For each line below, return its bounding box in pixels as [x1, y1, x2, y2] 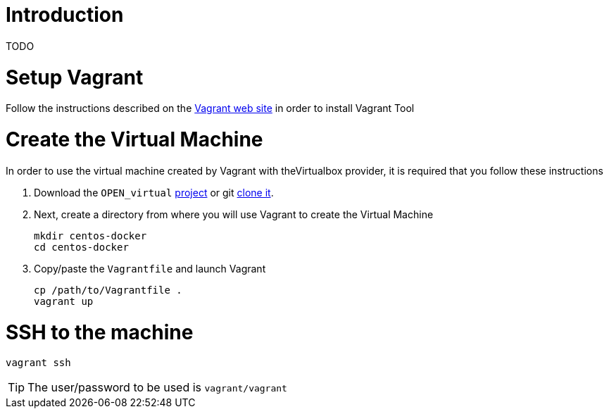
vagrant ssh [6, 357, 71, 369]
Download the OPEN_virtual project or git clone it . [34, 186, 274, 199]
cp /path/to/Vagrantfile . [34, 284, 182, 296]
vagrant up [34, 295, 94, 307]
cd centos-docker [34, 241, 129, 253]
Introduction [6, 3, 124, 27]
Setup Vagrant [6, 65, 144, 89]
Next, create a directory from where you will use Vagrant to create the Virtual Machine [34, 208, 434, 220]
